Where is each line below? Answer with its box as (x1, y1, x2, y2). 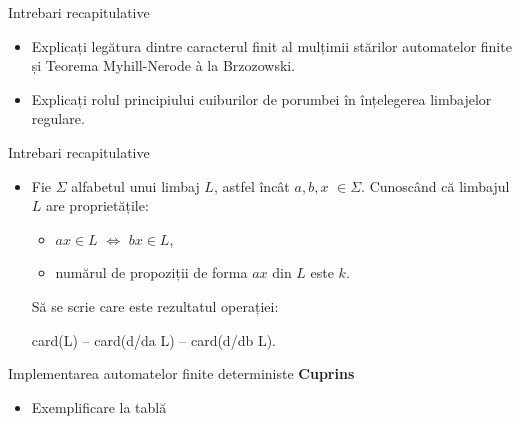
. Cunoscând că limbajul (361, 175, 510, 196)
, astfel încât (213, 175, 290, 196)
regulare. (31, 108, 85, 129)
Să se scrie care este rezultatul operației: (31, 295, 279, 316)
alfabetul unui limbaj (71, 175, 200, 196)
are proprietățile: (46, 195, 149, 216)
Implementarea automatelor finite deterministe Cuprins (8, 363, 355, 384)
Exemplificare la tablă (31, 396, 167, 417)
